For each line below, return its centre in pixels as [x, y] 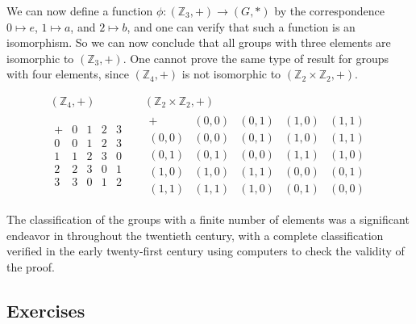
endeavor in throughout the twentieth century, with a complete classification [195, 235]
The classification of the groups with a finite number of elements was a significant [208, 219]
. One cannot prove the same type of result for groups [256, 58]
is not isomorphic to [231, 74]
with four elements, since [68, 74]
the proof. [31, 266]
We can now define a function [80, 11]
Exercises [46, 310]
